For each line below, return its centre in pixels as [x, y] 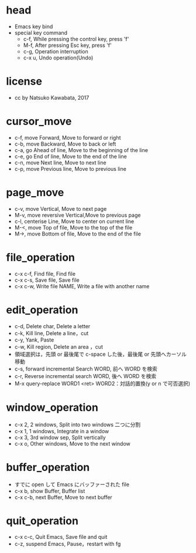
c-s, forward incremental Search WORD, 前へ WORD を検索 [86, 369]
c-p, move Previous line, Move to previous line [71, 168]
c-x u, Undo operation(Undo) [58, 58]
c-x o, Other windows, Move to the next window [72, 443]
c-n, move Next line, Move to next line [60, 163]
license [24, 81]
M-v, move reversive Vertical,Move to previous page [78, 215]
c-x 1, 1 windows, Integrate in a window [62, 431]
